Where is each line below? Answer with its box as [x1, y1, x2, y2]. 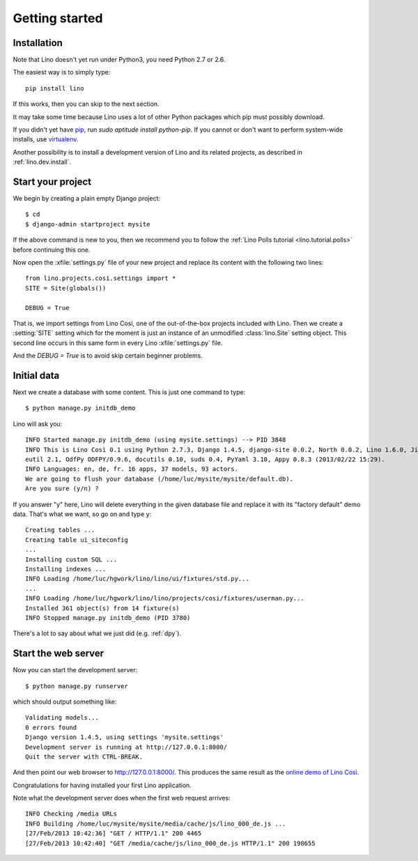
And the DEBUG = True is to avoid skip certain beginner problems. [13, 352, 203, 360]
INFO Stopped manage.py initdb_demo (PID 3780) [25, 614, 191, 621]
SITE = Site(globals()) [25, 284, 107, 292]
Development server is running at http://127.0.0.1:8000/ [25, 743, 228, 751]
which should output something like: [13, 697, 117, 706]
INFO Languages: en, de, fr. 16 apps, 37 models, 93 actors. [25, 465, 238, 473]
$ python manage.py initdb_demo [25, 404, 136, 412]
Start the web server [13, 648, 104, 660]
